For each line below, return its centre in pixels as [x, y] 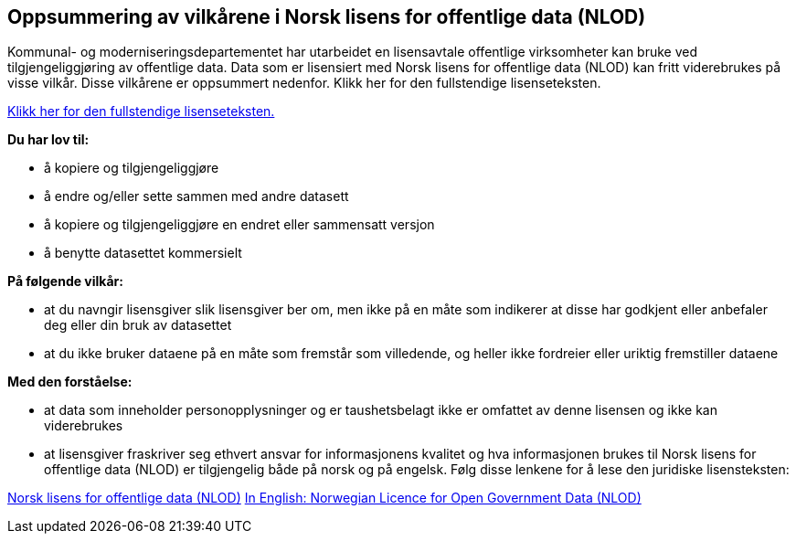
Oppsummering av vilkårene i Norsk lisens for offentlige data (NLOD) [327, 17]
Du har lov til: [48, 140]
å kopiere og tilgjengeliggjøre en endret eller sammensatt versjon [239, 225]
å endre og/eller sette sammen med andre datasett [196, 196]
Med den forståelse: [70, 382]
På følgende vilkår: [65, 281]
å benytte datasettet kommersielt [143, 253]
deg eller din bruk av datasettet [138, 325]
